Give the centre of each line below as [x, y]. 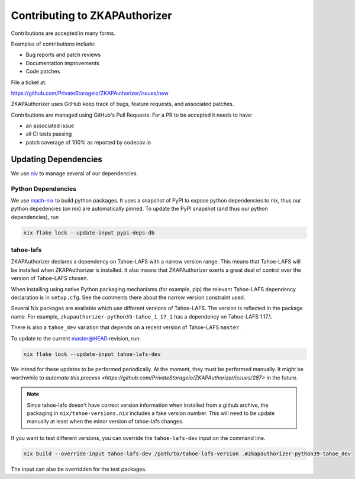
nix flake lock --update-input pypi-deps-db [89, 233]
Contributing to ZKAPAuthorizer [91, 15]
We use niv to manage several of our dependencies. [75, 173]
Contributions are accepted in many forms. [63, 33]
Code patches [43, 72]
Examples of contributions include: [53, 44]
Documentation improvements [63, 63]
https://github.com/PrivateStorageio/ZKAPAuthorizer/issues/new [90, 93]
